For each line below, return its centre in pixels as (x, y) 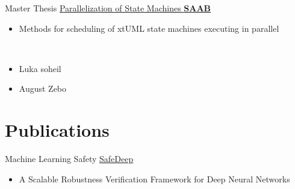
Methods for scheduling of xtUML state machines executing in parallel (149, 28)
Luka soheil (40, 68)
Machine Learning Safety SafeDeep (69, 159)
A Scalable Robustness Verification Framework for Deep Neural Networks (154, 178)
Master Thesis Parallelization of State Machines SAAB (108, 8)
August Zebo (43, 88)
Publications (57, 130)
